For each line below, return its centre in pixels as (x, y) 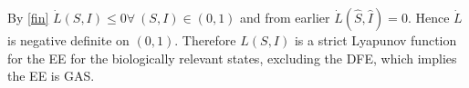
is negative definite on (68, 40)
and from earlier (285, 17)
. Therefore (205, 40)
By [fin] (28, 17)
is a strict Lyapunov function (375, 40)
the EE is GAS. (51, 76)
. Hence (428, 17)
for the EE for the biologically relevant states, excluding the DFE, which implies (232, 58)
